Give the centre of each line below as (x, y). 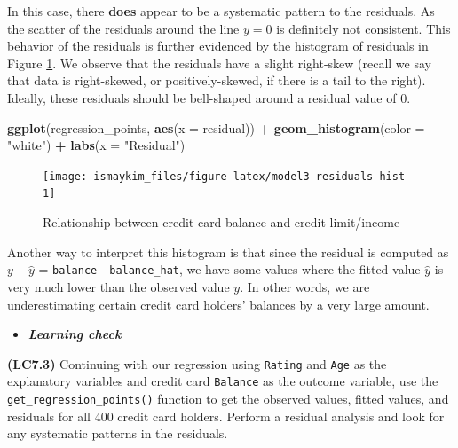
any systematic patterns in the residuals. (118, 433)
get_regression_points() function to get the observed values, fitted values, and (228, 398)
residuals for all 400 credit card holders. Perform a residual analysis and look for (226, 416)
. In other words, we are (305, 286)
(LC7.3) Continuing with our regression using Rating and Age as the (197, 363)
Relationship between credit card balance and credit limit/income (221, 222)
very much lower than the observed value (118, 286)
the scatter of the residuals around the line (123, 28)
